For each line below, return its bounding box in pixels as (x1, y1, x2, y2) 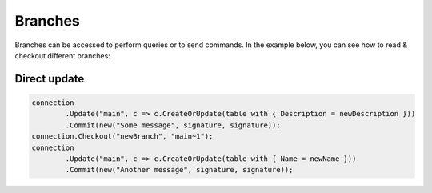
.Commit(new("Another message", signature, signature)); (65, 165, 294, 175)
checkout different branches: (14, 50, 111, 60)
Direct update (14, 72, 85, 86)
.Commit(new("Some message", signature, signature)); (65, 120, 281, 130)
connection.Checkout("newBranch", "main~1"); (31, 132, 214, 141)
